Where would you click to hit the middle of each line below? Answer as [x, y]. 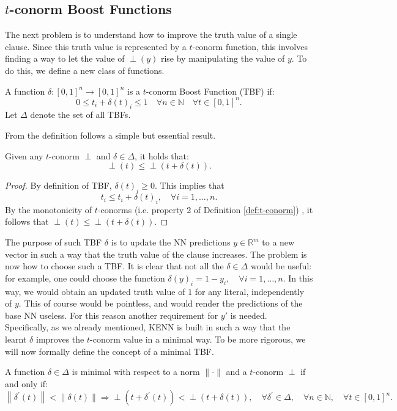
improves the [60, 339]
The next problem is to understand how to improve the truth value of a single [151, 35]
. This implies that [190, 185]
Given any [24, 155]
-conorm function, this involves [250, 46]
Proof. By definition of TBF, [58, 185]
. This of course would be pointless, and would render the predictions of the [161, 303]
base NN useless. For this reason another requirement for [112, 315]
